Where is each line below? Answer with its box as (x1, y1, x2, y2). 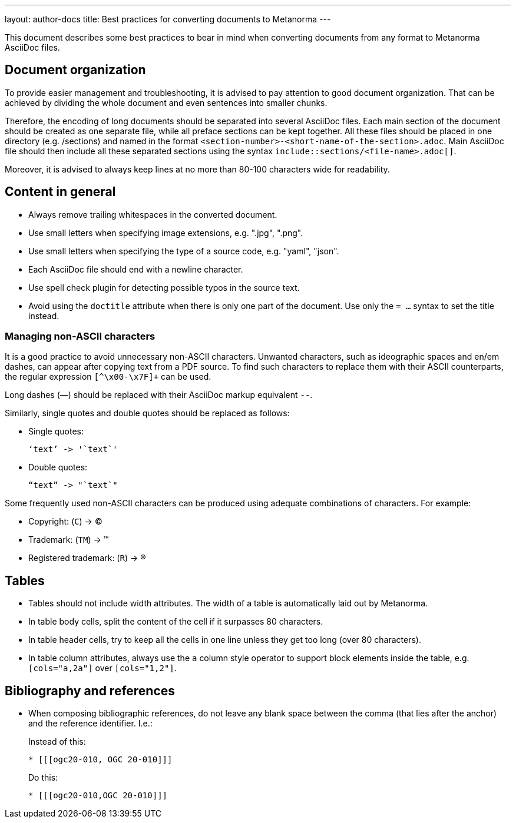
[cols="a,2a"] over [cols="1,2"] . (28, 663, 177, 673)
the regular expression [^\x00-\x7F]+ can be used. (5, 371, 211, 382)
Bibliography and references (5, 683, 176, 698)
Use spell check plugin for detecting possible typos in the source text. (28, 282, 300, 293)
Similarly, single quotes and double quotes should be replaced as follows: (5, 408, 290, 419)
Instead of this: (28, 736, 86, 747)
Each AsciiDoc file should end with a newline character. (28, 264, 243, 274)
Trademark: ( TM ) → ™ (28, 535, 109, 545)
